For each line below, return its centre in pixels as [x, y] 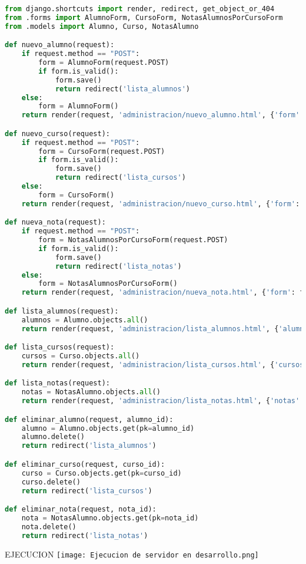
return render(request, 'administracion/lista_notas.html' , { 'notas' [161, 401]
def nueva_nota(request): [55, 222]
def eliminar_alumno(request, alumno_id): [89, 419]
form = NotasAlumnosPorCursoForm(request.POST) [133, 240]
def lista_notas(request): [57, 383]
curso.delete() [51, 482]
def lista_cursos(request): [60, 347]
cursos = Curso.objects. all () [81, 356]
